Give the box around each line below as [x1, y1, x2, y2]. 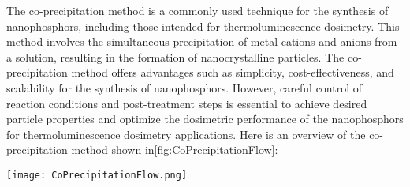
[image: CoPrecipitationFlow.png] [6, 169, 188, 181]
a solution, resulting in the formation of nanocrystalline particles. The [6, 48, 345, 65]
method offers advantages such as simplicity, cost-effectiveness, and [71, 64, 394, 80]
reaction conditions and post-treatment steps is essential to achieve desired [6, 95, 367, 111]
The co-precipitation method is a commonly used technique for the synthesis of [6, 2, 389, 18]
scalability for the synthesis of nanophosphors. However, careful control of [6, 79, 363, 95]
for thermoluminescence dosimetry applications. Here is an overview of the [6, 125, 366, 142]
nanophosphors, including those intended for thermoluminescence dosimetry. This [6, 17, 400, 34]
